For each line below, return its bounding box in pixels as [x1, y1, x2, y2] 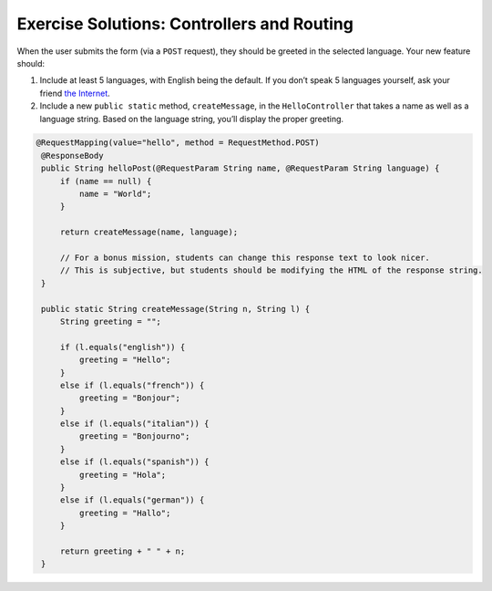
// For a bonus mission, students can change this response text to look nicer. [59, 253, 430, 263]
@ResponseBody [41, 150, 104, 161]
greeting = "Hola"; [78, 470, 167, 480]
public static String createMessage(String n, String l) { [41, 304, 311, 314]
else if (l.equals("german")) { [59, 495, 205, 505]
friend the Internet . [39, 88, 111, 98]
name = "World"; [78, 189, 152, 200]
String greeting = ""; [59, 316, 161, 327]
